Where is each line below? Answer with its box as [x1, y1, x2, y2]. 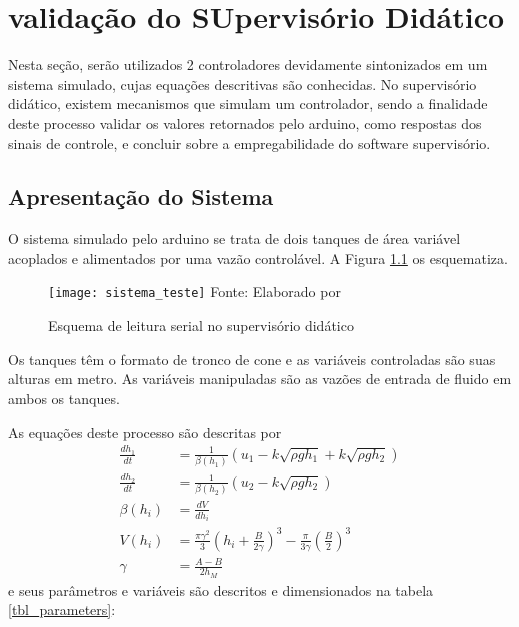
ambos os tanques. [8, 387, 120, 408]
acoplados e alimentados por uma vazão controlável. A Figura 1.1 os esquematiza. [8, 247, 508, 268]
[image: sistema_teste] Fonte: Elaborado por [48, 281, 341, 302]
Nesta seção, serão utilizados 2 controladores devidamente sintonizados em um [8, 54, 488, 75]
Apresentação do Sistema [8, 181, 274, 212]
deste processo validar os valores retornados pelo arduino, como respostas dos [8, 112, 482, 133]
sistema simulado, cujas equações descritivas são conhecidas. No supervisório [8, 73, 477, 94]
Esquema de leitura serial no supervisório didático [48, 315, 354, 336]
